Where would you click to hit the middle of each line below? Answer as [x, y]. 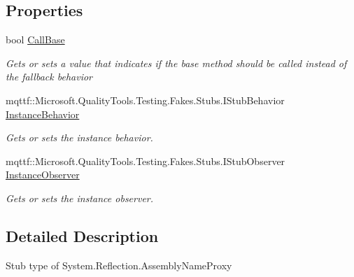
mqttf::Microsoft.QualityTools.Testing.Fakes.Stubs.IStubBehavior [145, 100]
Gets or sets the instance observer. [80, 198]
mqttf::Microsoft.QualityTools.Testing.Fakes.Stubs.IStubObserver [146, 161]
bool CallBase [35, 40]
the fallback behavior [49, 77]
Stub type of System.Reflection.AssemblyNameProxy [119, 265]
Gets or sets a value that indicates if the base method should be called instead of [176, 63]
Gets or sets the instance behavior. [79, 137]
